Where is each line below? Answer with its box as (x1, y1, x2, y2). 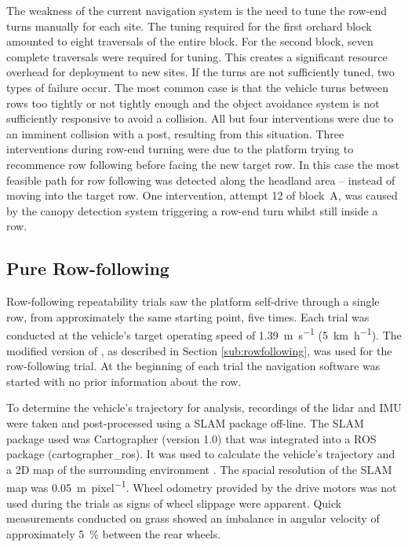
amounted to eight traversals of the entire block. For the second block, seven (6, 33, 373, 50)
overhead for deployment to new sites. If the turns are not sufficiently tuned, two (6, 64, 395, 80)
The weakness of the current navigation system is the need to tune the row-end (6, 2, 388, 18)
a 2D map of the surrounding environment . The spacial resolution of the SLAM (6, 461, 392, 477)
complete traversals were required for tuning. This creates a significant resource (6, 48, 388, 64)
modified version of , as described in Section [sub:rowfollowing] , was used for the (6, 342, 392, 358)
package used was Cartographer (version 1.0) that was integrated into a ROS (6, 430, 377, 446)
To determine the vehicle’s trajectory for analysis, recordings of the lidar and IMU (6, 399, 402, 416)
